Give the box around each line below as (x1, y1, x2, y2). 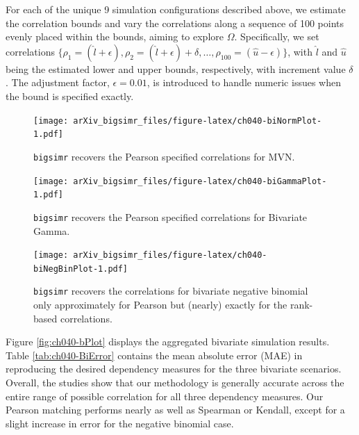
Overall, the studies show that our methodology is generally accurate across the (6, 375, 344, 390)
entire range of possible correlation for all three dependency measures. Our (6, 388, 324, 403)
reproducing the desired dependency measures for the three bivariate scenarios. (6, 361, 342, 376)
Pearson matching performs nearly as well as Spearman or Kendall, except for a (6, 402, 345, 417)
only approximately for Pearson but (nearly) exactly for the (33, 297, 287, 312)
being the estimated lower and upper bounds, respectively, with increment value (6, 61, 346, 76)
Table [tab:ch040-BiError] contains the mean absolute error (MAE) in (6, 347, 303, 362)
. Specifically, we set (234, 29, 319, 44)
